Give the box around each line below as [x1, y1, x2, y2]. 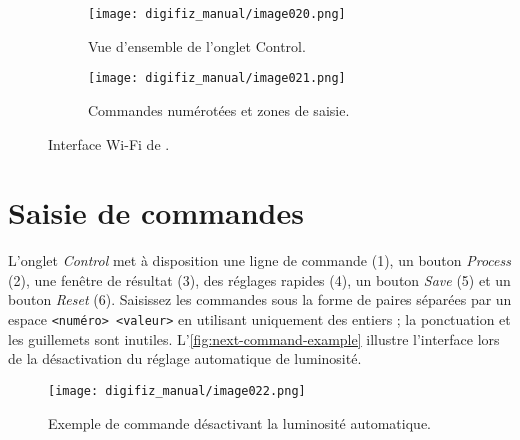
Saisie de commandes [8, 192, 304, 233]
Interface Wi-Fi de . [48, 133, 170, 154]
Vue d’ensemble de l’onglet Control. [88, 35, 306, 56]
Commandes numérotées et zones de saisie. [88, 99, 350, 120]
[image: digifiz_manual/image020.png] [88, 7, 346, 21]
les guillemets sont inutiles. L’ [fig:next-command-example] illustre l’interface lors [8, 328, 500, 349]
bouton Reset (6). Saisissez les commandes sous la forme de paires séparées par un [8, 289, 512, 310]
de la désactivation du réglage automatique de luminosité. [8, 348, 362, 369]
